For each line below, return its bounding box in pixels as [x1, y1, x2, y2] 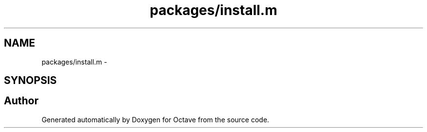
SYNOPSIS [4, 74, 57, 87]
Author [4, 95, 39, 107]
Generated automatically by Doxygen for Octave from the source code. [41, 115, 270, 124]
